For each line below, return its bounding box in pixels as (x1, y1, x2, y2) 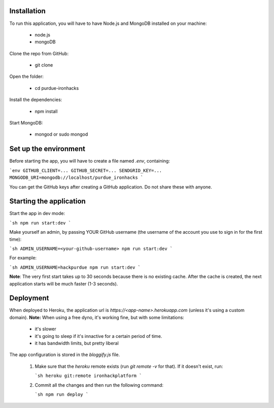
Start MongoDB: (9, 120, 43, 126)
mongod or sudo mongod (35, 131, 88, 137)
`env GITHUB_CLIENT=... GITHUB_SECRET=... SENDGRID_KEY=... (9, 168, 162, 173)
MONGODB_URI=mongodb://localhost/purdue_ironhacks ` (9, 175, 144, 180)
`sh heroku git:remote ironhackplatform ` (35, 373, 142, 379)
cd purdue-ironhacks (35, 85, 79, 91)
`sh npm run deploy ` (35, 391, 89, 397)
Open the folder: (9, 74, 44, 80)
